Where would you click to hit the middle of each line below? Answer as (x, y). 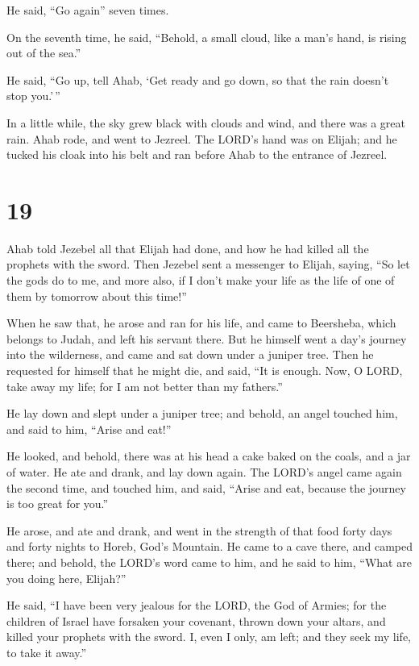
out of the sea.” (44, 53)
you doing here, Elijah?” (66, 578)
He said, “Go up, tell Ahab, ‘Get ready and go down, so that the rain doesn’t (198, 79)
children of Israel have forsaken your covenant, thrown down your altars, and (196, 620)
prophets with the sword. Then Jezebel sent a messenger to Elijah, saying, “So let (208, 264)
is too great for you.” (58, 504)
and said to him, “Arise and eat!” (89, 429)
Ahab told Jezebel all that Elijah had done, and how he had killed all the (188, 248)
